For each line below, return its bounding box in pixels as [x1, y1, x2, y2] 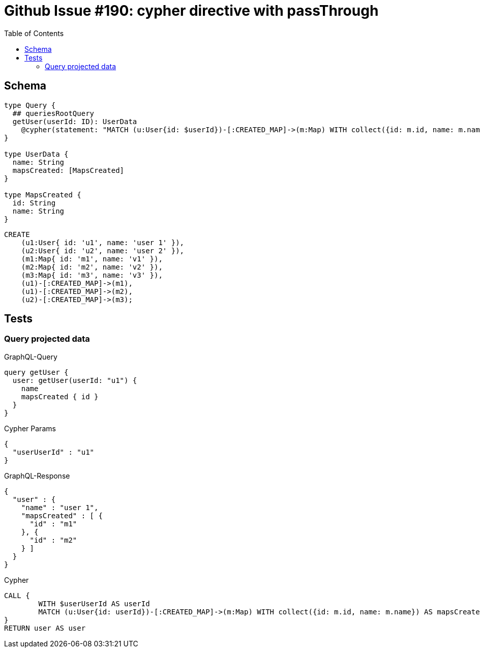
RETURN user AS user [4, 624, 86, 632]
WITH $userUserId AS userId [38, 599, 150, 608]
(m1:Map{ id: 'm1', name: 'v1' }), [21, 254, 163, 263]
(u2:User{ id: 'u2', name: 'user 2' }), [21, 246, 185, 255]
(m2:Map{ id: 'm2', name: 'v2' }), [21, 262, 163, 271]
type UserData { [4, 150, 69, 158]
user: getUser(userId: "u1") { [12, 376, 137, 384]
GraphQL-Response [4, 471, 70, 480]
